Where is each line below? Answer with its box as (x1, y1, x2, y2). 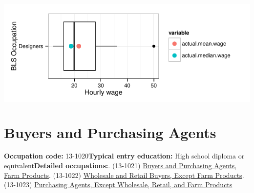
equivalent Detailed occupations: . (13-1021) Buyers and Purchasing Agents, (4, 160, 237, 170)
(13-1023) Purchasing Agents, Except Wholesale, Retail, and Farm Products (4, 179, 233, 190)
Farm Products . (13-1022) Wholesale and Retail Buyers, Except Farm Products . (4, 170, 244, 180)
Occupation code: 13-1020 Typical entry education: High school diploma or (4, 151, 245, 161)
